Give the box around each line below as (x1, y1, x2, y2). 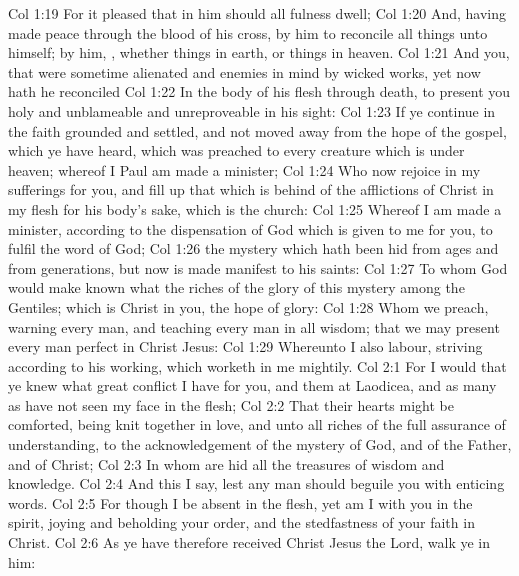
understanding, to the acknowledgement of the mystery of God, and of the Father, (8, 434, 512, 455)
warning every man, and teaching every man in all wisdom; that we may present (8, 316, 500, 337)
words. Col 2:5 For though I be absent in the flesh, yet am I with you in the (8, 492, 473, 513)
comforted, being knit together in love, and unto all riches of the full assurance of (8, 414, 506, 435)
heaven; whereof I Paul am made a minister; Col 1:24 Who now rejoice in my (8, 159, 481, 180)
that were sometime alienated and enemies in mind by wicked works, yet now (8, 61, 481, 82)
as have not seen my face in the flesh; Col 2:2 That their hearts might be (8, 394, 454, 415)
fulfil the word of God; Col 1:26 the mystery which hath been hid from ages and (8, 238, 499, 259)
